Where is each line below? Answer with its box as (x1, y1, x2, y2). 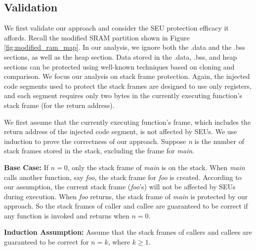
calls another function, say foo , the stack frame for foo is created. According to (4, 172, 242, 182)
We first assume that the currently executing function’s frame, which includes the (4, 116, 251, 127)
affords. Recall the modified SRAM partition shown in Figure (4, 32, 190, 42)
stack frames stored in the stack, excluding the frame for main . (4, 145, 195, 156)
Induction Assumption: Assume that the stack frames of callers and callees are (4, 227, 252, 237)
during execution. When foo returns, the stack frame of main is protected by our (4, 191, 248, 201)
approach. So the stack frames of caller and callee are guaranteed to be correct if (4, 201, 248, 211)
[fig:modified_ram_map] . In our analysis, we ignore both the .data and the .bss (4, 42, 245, 52)
